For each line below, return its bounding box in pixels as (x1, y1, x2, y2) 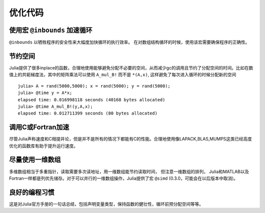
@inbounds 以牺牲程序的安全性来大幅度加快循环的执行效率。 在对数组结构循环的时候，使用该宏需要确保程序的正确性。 (9, 39, 250, 45)
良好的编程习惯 (9, 188, 54, 196)
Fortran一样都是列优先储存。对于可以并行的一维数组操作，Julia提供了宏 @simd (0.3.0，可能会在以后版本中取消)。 (9, 175, 238, 181)
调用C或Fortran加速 (9, 123, 70, 132)
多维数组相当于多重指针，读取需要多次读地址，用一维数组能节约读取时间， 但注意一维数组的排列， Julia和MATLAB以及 (9, 168, 249, 174)
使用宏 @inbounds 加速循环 (9, 26, 93, 34)
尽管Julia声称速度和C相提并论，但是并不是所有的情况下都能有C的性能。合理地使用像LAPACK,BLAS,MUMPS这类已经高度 (9, 136, 252, 142)
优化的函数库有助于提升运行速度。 (9, 142, 78, 149)
